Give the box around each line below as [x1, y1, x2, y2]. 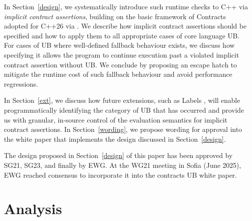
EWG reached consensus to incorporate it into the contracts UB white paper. [4, 169, 237, 180]
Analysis [4, 198, 62, 219]
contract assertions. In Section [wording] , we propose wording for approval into [4, 124, 242, 134]
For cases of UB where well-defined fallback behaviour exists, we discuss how [4, 40, 235, 50]
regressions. [4, 78, 38, 89]
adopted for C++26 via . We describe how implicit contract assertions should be [4, 21, 247, 31]
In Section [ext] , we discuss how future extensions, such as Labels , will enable [4, 95, 240, 105]
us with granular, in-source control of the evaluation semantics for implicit [4, 114, 227, 125]
